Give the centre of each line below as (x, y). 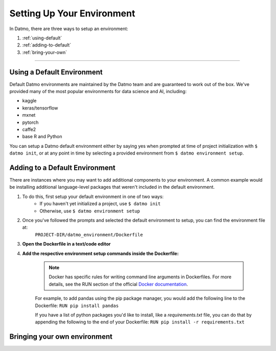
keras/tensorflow (40, 108)
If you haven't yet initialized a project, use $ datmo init (100, 204)
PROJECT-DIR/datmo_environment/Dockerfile (89, 235)
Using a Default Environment (56, 72)
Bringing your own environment (61, 337)
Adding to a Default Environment (62, 168)
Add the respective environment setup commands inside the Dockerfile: (100, 253)
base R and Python (42, 137)
